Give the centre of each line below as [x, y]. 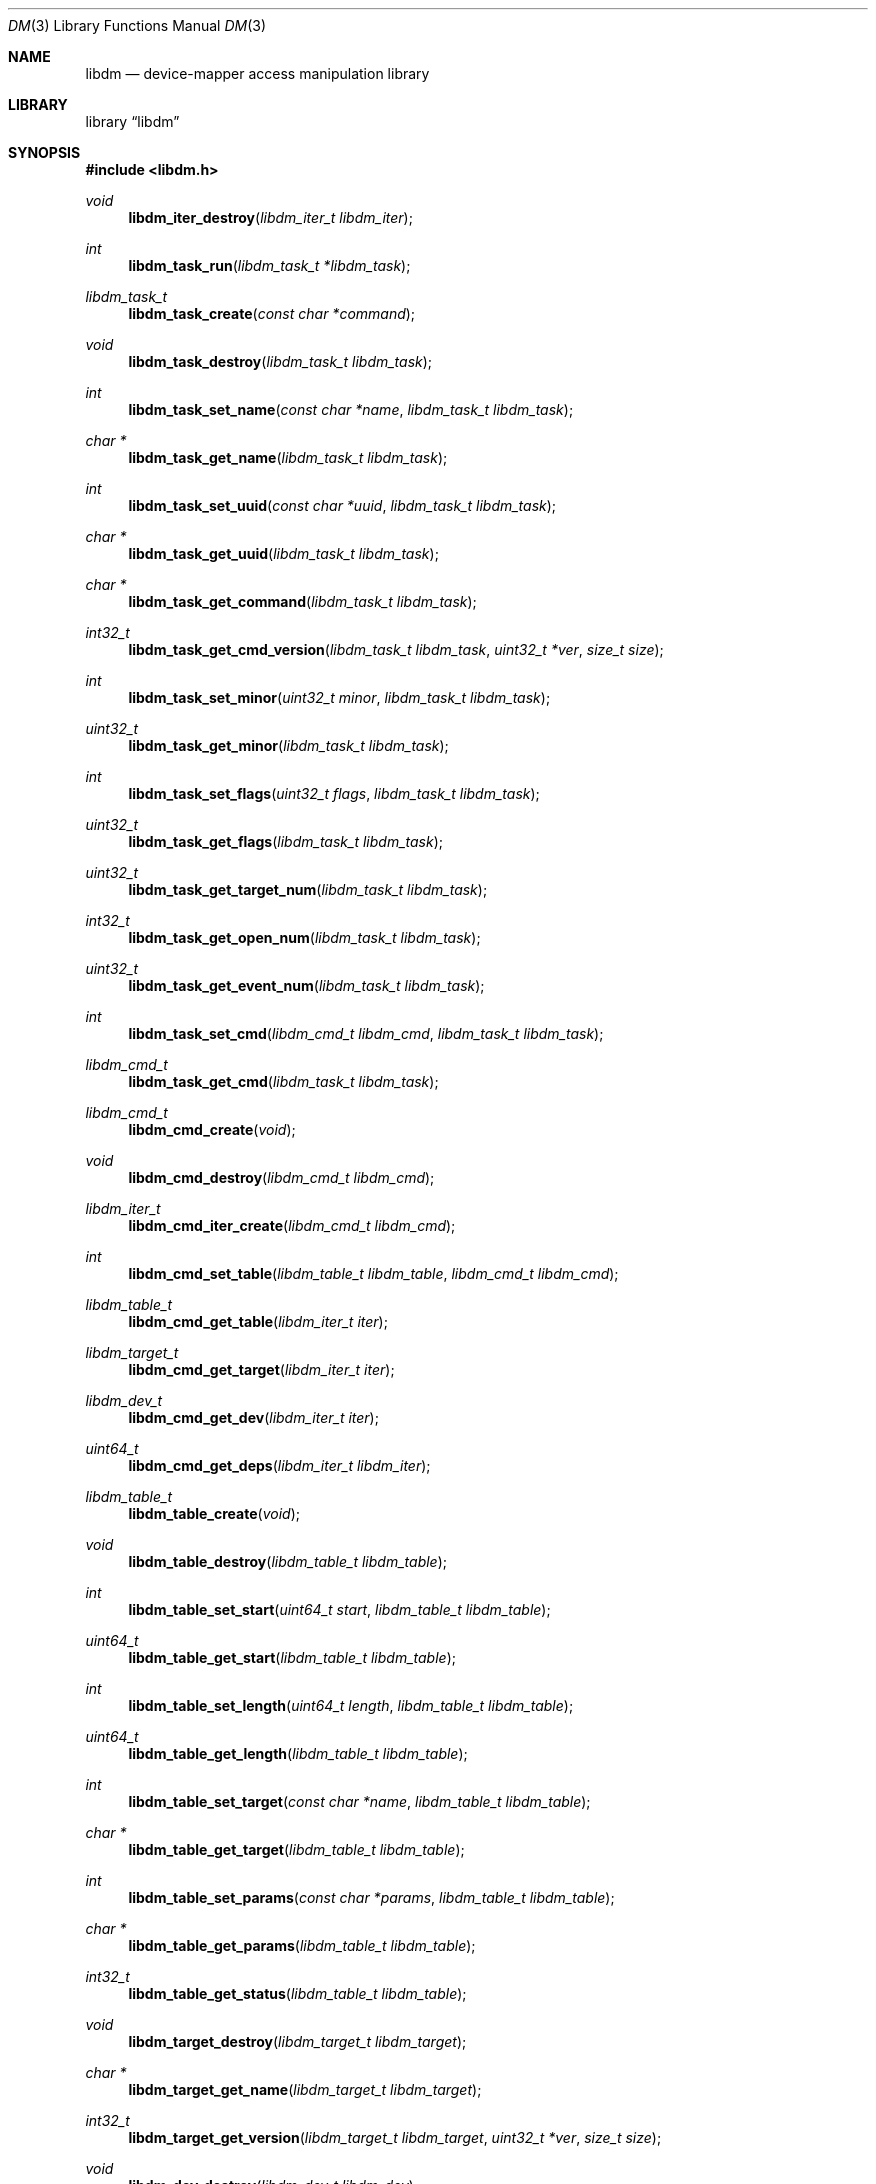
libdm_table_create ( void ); [214, 1513]
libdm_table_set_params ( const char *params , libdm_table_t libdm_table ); [371, 1897]
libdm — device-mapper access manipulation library [257, 73]
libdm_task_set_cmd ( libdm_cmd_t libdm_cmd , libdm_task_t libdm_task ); [366, 1033]
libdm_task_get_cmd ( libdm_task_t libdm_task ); [283, 1081]
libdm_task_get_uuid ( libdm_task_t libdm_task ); [283, 553]
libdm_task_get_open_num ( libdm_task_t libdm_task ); [304, 937]
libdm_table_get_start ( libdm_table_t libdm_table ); [292, 1657]
